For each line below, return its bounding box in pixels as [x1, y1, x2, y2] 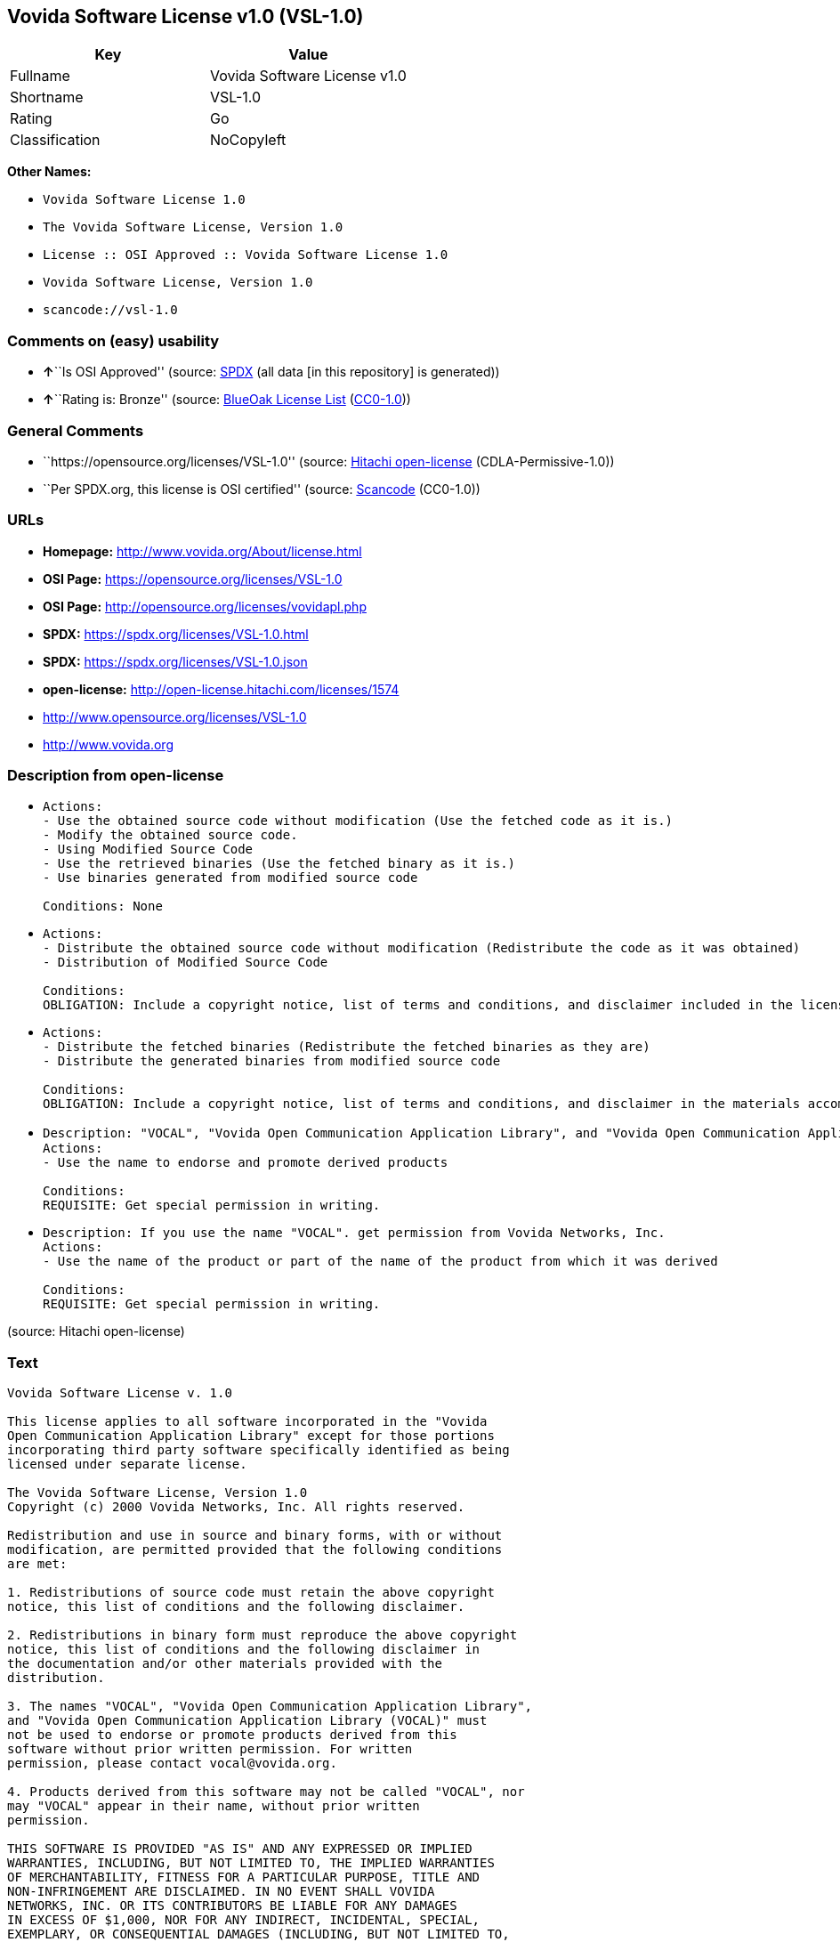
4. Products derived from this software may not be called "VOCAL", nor [7, 1784, 525, 1800]
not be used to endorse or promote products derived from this [7, 1728, 457, 1743]
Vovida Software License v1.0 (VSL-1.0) [7, 5, 364, 28]
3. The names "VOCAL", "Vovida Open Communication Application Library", [7, 1699, 533, 1714]
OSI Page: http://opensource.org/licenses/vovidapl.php [43, 598, 367, 614]
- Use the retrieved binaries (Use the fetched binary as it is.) [43, 856, 516, 871]
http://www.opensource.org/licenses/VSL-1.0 [43, 708, 307, 724]
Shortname [10, 88, 84, 107]
